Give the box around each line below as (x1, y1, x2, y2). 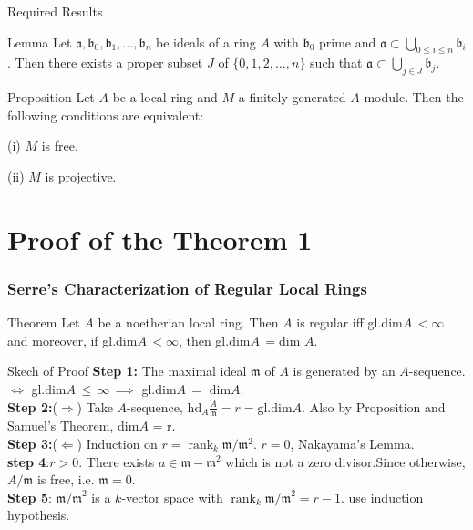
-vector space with (121, 487, 223, 506)
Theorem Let (7, 313, 80, 332)
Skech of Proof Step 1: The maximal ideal (7, 361, 247, 380)
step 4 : (7, 452, 50, 471)
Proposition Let (7, 88, 95, 107)
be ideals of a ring (155, 32, 256, 51)
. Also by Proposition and (302, 397, 446, 416)
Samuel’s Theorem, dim (7, 416, 139, 435)
